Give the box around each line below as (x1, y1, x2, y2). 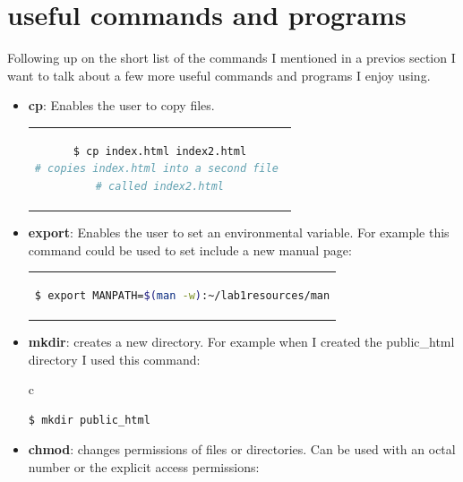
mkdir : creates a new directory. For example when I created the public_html (28, 331, 455, 350)
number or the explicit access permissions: (28, 457, 260, 476)
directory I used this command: (28, 349, 201, 368)
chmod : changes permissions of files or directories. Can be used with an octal (28, 440, 456, 459)
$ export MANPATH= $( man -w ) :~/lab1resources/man (34, 288, 330, 302)
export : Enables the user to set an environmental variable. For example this (28, 222, 450, 241)
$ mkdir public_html (28, 413, 150, 426)
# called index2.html (95, 179, 224, 193)
